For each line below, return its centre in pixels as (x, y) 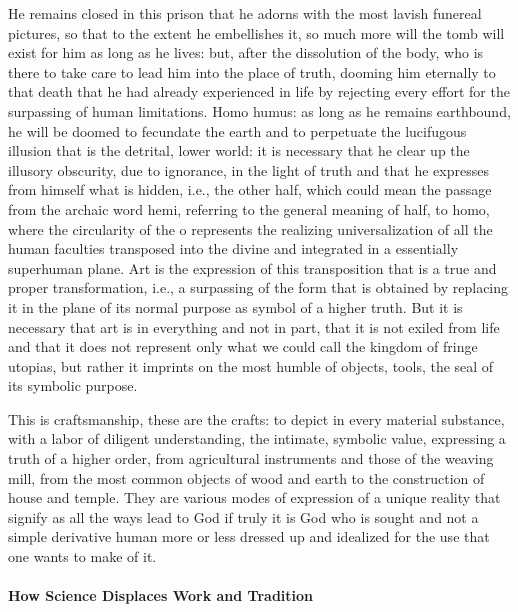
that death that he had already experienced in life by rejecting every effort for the (259, 91)
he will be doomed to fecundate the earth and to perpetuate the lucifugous (237, 130)
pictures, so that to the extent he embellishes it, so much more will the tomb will (256, 32)
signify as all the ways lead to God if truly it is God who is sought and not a (243, 516)
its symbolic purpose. (73, 385)
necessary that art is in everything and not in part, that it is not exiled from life (254, 326)
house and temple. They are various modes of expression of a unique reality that (254, 497)
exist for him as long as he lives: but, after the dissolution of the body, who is (246, 52)
